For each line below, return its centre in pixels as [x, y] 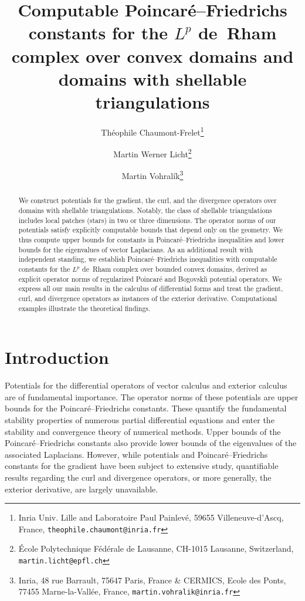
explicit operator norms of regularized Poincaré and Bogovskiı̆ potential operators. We [150, 278]
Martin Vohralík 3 [152, 175]
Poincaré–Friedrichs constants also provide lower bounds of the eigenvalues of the [151, 443]
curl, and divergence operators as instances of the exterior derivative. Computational [148, 298]
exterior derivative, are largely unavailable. [82, 489]
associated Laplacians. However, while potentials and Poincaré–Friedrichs [136, 454]
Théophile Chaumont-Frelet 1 [152, 131]
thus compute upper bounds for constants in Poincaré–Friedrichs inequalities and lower [151, 240]
